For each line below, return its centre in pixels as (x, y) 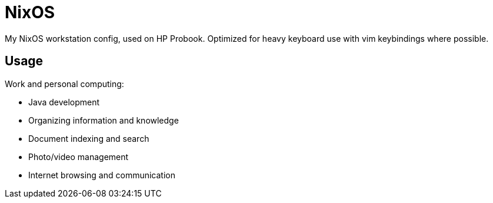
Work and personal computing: (64, 84)
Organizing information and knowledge (104, 120)
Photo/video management (79, 157)
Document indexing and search (89, 138)
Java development (64, 102)
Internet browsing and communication (102, 175)
